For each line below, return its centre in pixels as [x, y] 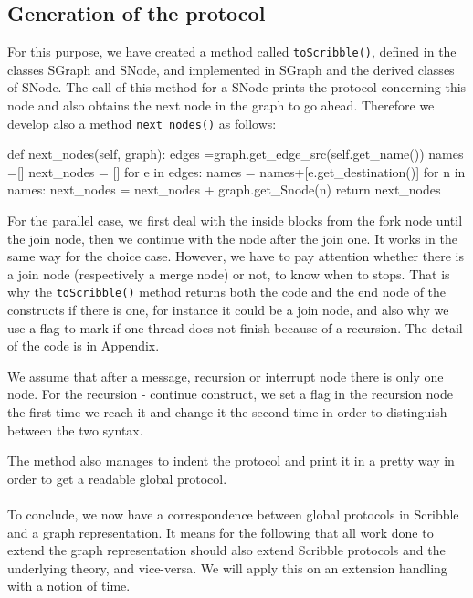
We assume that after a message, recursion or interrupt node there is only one [226, 376]
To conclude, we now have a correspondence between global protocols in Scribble [233, 514]
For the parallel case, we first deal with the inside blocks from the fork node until [235, 220]
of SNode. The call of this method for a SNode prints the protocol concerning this [237, 87]
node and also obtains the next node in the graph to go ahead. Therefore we [221, 105]
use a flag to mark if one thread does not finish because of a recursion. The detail [235, 327]
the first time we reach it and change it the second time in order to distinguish [227, 412]
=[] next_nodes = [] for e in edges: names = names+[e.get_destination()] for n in [236, 171]
